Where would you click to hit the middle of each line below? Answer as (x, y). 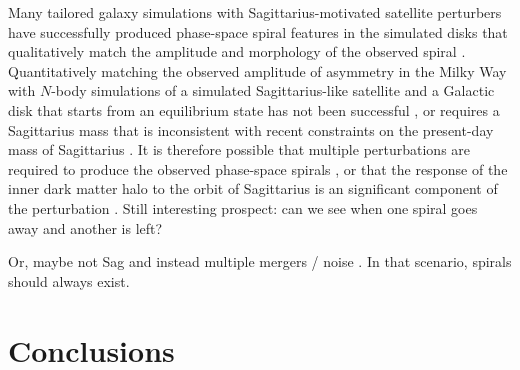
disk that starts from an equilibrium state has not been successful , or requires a (254, 109)
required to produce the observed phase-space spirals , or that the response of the (258, 168)
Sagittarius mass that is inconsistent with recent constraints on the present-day (251, 129)
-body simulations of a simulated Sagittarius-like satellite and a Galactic (273, 90)
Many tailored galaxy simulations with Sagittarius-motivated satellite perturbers (255, 12)
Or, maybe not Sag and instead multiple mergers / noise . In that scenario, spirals (260, 261)
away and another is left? (85, 227)
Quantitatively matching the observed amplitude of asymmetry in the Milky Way (257, 70)
